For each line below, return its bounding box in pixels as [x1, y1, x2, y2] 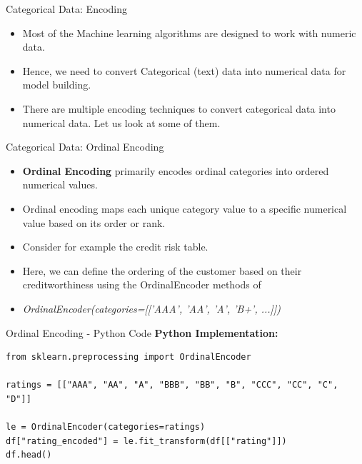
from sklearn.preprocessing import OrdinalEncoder [6, 352, 251, 363]
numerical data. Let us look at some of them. [22, 115, 221, 130]
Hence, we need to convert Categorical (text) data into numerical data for [22, 63, 346, 78]
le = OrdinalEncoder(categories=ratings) [6, 422, 206, 433]
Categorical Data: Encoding [6, 1, 128, 16]
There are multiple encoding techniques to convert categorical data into [22, 101, 336, 116]
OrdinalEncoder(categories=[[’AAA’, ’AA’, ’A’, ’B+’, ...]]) [22, 301, 281, 316]
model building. [22, 77, 91, 92]
